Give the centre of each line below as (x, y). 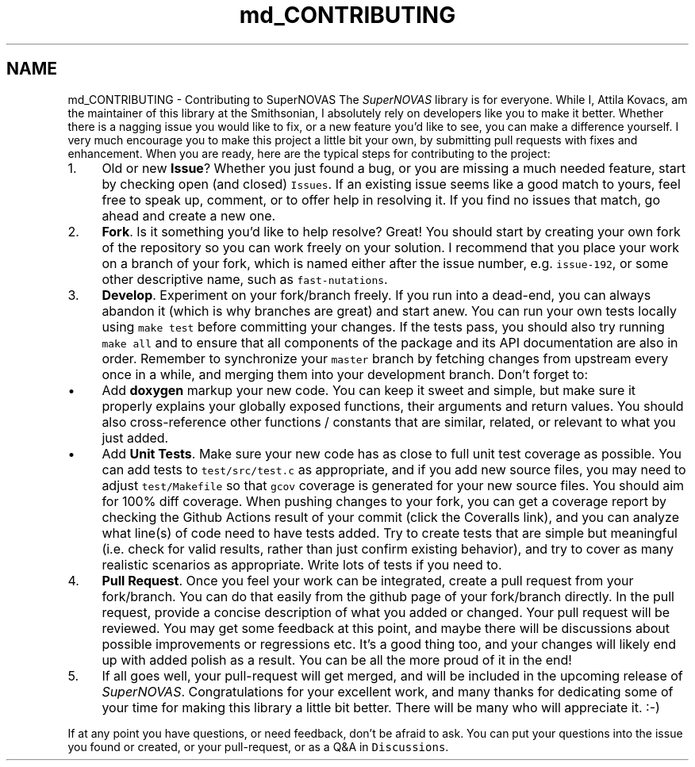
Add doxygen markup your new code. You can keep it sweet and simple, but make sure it (369, 390)
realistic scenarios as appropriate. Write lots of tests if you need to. (302, 564)
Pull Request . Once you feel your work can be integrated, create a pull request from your (368, 580)
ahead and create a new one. (189, 215)
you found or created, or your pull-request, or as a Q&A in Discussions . (258, 746)
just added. (135, 437)
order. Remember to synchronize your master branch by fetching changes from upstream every (385, 358)
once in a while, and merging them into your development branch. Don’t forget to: (345, 374)
